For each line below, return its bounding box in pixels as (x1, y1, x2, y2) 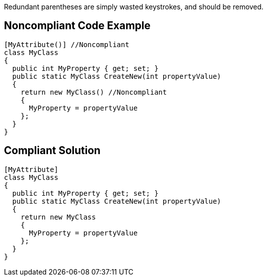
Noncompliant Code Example (4, 19, 151, 32)
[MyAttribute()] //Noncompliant (4, 40, 129, 49)
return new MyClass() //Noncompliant (20, 88, 167, 96)
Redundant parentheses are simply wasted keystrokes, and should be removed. (4, 2, 264, 11)
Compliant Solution (4, 144, 101, 157)
